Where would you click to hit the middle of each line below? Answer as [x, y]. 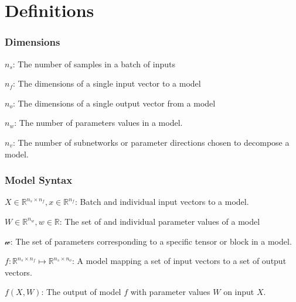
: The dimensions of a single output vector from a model [114, 103]
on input [239, 292]
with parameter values [170, 292]
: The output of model [81, 292]
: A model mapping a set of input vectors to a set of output [179, 261]
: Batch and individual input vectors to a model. [162, 202]
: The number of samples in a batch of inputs [94, 64]
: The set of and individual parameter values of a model [160, 221]
